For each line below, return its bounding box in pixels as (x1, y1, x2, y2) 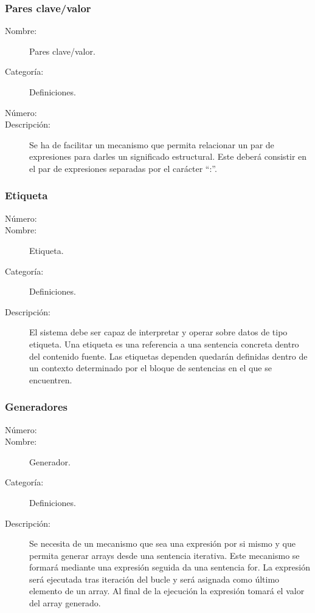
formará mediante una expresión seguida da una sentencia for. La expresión (29, 561, 310, 574)
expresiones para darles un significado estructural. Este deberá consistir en (29, 150, 307, 163)
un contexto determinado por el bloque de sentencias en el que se (29, 361, 272, 374)
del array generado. (29, 597, 101, 609)
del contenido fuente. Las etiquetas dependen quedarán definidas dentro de (29, 349, 308, 362)
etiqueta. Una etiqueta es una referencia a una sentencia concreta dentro (29, 337, 299, 350)
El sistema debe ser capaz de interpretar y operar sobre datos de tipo (29, 326, 288, 338)
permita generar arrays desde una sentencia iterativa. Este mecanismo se (29, 549, 300, 561)
